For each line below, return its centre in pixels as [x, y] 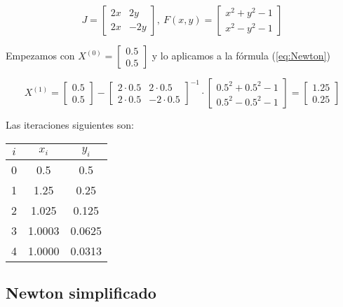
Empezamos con [40, 55]
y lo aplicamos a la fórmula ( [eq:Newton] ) [241, 55]
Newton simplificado [81, 293]
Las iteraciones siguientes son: [70, 124]
